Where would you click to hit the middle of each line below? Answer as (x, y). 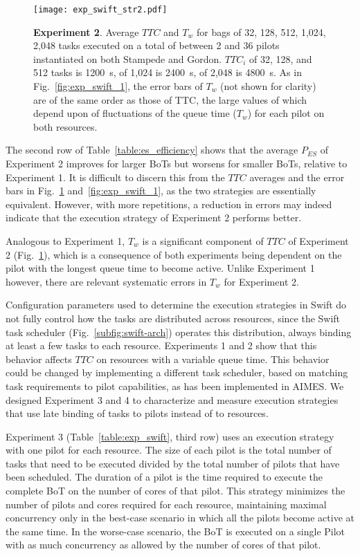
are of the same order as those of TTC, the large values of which (170, 99)
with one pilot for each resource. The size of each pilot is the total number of (169, 450)
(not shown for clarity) (268, 86)
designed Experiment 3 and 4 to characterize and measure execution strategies (172, 399)
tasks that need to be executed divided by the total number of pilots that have (173, 463)
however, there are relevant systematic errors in (106, 281)
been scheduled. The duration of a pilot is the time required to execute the (164, 477)
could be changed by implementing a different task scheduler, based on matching (177, 372)
